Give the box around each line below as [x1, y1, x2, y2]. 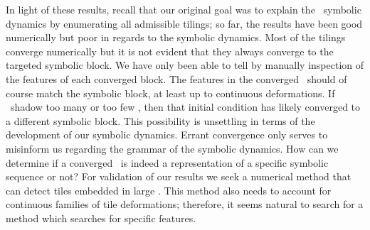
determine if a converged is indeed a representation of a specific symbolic [6, 155, 329, 170]
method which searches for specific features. [6, 210, 196, 225]
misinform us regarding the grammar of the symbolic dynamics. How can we [6, 141, 339, 155]
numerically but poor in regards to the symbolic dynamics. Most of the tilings [6, 30, 346, 45]
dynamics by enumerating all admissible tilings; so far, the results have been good [6, 16, 363, 31]
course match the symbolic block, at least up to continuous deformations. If [6, 85, 335, 100]
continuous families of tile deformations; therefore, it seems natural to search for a [6, 197, 364, 212]
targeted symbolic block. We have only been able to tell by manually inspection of [6, 57, 364, 72]
